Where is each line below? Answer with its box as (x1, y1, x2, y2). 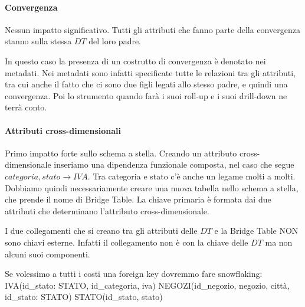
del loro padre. (88, 35, 142, 47)
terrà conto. (5, 101, 47, 113)
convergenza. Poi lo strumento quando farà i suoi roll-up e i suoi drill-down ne (5, 89, 287, 102)
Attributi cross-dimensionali (5, 124, 121, 136)
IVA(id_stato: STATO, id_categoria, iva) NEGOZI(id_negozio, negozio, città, (5, 279, 290, 291)
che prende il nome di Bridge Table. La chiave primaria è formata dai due (5, 193, 271, 205)
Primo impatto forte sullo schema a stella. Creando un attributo (5, 146, 237, 159)
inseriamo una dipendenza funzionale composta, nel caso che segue (54, 158, 294, 171)
